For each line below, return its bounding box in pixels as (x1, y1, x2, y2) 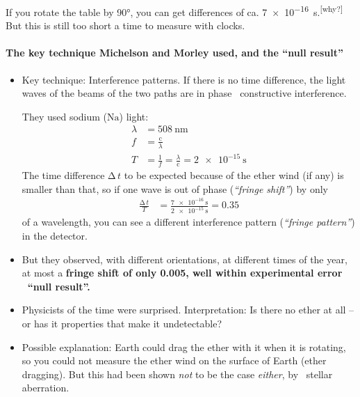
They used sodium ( (22, 109, 108, 123)
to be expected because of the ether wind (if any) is (124, 168, 344, 182)
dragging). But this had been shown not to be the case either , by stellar (22, 366, 333, 381)
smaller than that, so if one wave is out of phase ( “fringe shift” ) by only (22, 181, 328, 196)
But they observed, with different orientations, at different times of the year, (22, 251, 347, 266)
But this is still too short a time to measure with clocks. (6, 18, 245, 33)
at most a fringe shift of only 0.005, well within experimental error (22, 265, 343, 280)
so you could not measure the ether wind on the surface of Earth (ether (22, 353, 327, 368)
